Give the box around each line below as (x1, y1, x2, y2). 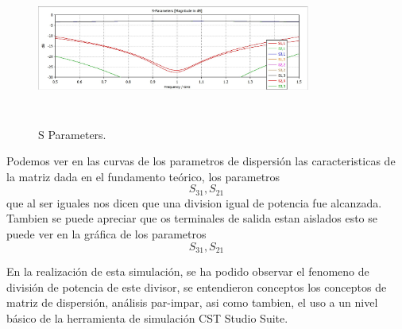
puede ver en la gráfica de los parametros (6, 225, 207, 242)
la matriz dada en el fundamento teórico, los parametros (6, 168, 280, 184)
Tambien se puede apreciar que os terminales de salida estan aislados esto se (6, 210, 378, 226)
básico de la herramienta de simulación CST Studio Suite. (6, 309, 288, 326)
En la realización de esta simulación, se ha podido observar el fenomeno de (6, 263, 369, 280)
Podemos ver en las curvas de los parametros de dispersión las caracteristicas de (6, 153, 396, 169)
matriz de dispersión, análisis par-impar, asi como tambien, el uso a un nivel (6, 294, 378, 311)
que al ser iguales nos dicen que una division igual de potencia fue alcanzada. (6, 194, 382, 211)
